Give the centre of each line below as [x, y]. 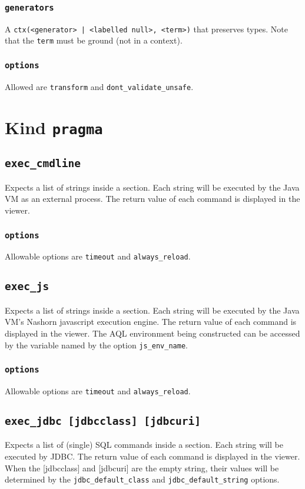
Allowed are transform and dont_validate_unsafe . [99, 86]
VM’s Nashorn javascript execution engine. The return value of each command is [151, 322]
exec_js [27, 287]
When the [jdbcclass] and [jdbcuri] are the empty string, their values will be [142, 468]
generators [29, 7]
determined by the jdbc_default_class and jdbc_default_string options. [142, 479]
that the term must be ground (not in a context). [94, 40]
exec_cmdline [43, 164]
